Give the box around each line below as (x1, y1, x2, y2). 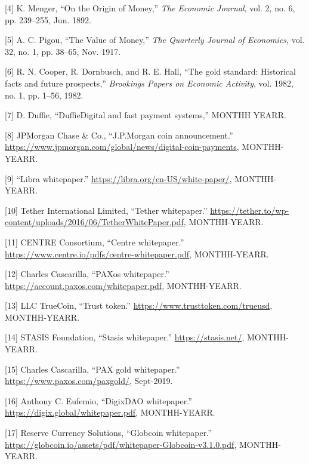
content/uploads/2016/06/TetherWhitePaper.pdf (5, 216, 184, 228)
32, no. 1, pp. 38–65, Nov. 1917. (5, 45, 121, 57)
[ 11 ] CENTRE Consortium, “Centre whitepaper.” (5, 235, 184, 248)
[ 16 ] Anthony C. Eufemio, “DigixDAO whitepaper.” (5, 394, 192, 407)
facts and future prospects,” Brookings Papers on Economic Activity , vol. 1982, (5, 76, 293, 89)
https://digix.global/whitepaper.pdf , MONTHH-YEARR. (5, 406, 215, 419)
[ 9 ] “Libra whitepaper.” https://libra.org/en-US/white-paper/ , (5, 172, 232, 185)
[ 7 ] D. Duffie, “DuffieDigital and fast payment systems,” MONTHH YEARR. (5, 109, 286, 121)
